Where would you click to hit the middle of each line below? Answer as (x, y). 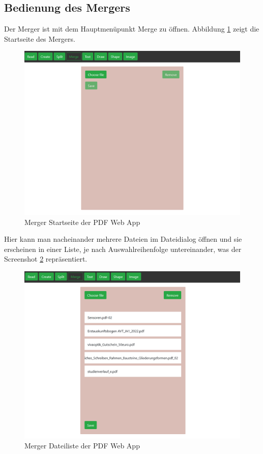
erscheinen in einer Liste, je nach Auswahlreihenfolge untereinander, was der (123, 249)
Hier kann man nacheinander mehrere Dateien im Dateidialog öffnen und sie (123, 239)
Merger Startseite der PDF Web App (82, 222)
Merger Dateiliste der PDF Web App (82, 446)
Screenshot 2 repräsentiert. (46, 259)
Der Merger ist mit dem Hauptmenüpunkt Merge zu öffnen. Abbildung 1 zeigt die (132, 29)
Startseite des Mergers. (40, 38)
